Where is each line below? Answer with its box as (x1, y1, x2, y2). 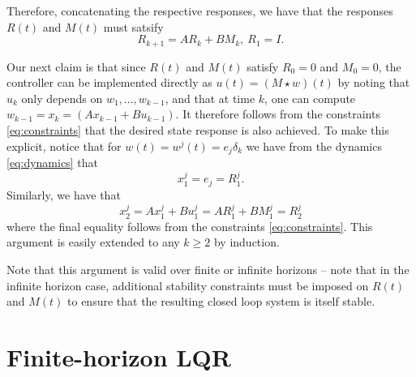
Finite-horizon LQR (6, 340, 231, 373)
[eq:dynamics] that (6, 154, 98, 171)
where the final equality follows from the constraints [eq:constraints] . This (6, 217, 373, 234)
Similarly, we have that (6, 186, 121, 203)
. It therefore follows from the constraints (175, 105, 380, 122)
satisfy (247, 58, 279, 75)
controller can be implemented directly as (6, 74, 212, 91)
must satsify (103, 18, 164, 35)
